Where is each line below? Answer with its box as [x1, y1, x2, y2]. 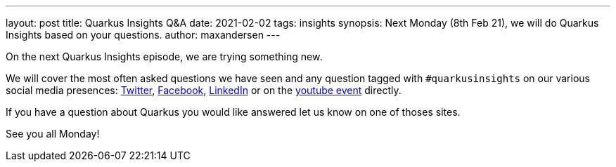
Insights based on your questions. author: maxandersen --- [6, 29, 281, 41]
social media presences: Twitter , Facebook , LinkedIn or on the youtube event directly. [6, 84, 402, 96]
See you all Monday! [6, 128, 100, 140]
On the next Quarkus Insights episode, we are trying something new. [6, 51, 323, 62]
